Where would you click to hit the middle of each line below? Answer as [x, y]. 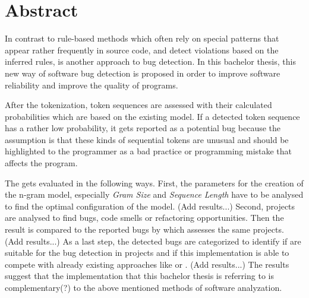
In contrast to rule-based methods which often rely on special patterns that [142, 38]
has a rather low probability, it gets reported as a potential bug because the [143, 128]
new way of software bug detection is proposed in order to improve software [143, 73]
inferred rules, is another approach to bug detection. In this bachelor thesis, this [150, 61]
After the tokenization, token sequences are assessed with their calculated [138, 105]
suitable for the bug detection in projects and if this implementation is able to [147, 253]
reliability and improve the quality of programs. [92, 85]
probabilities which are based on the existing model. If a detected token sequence [152, 116]
